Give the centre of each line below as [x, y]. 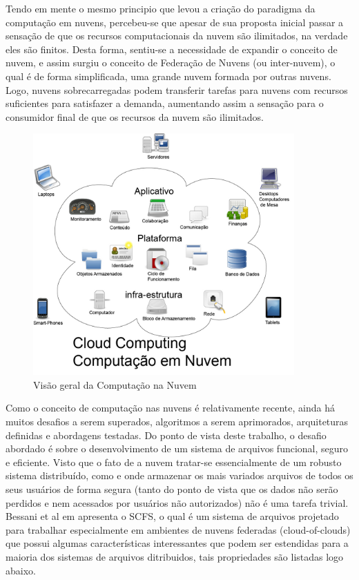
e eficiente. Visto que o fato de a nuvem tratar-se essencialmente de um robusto [174, 462]
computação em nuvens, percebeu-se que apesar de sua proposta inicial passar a [175, 22]
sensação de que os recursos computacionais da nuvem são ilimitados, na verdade [177, 36]
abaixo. [21, 570]
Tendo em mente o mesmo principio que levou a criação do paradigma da [161, 8]
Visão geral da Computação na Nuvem [115, 384]
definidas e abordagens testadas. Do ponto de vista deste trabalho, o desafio [166, 435]
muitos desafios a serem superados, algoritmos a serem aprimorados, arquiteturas [177, 421]
